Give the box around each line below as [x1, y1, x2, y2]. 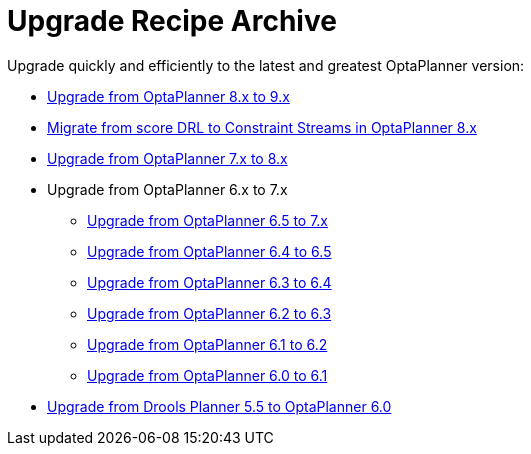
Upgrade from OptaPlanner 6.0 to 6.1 [87, 366, 328, 384]
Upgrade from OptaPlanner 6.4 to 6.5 [87, 242, 332, 260]
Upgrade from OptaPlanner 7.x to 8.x [47, 149, 288, 167]
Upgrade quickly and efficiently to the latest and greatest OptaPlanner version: [7, 56, 525, 74]
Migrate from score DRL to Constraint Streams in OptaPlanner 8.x [47, 118, 477, 136]
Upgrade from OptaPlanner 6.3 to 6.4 [87, 273, 332, 291]
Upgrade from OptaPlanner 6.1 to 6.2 [87, 335, 328, 353]
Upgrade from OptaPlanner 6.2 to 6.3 [87, 304, 332, 322]
